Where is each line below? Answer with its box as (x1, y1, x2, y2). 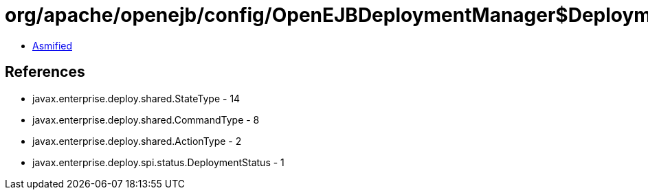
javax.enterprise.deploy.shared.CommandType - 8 (32, 113, 260, 126)
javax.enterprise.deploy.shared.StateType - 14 (32, 92, 241, 104)
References (5, 63, 85, 81)
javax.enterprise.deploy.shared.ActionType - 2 (32, 135, 242, 147)
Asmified (32, 39, 73, 51)
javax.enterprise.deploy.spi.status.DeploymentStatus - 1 (32, 156, 284, 168)
